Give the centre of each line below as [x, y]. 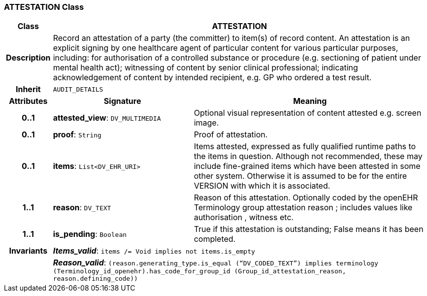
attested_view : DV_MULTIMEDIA [107, 118]
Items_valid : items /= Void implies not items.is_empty [154, 251]
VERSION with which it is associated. [262, 186]
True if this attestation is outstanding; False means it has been [309, 229]
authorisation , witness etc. [244, 217]
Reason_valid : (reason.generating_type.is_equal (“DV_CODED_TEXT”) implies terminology [215, 263]
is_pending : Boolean [90, 234]
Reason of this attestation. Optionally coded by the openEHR [306, 198]
